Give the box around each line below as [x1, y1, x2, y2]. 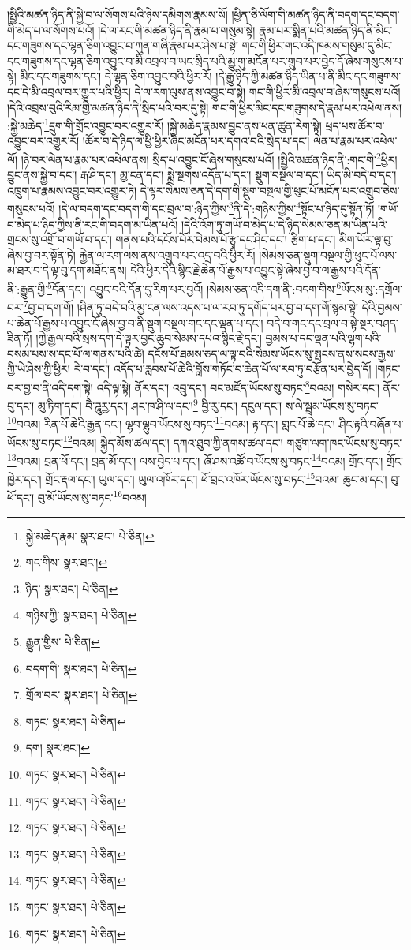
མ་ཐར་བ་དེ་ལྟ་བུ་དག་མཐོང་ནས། [7, 262, 127, 279]
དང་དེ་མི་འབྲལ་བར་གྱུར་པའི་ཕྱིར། [7, 83, 131, 99]
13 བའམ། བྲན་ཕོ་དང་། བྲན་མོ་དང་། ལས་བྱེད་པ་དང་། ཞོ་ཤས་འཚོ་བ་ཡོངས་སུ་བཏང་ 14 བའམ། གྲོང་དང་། [7, 450, 383, 469]
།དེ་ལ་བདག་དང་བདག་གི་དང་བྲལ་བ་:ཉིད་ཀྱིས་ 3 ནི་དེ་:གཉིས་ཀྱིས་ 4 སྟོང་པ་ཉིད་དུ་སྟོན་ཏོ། [58, 198, 375, 217]
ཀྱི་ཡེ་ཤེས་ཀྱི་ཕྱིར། [7, 361, 70, 377]
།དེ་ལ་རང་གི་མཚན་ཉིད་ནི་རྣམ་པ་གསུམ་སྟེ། [98, 21, 256, 38]
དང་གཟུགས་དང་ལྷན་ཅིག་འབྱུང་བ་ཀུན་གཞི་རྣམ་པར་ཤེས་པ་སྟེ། [7, 37, 239, 54]
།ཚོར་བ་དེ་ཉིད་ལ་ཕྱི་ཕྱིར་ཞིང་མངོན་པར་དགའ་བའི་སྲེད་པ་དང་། [82, 133, 310, 149]
